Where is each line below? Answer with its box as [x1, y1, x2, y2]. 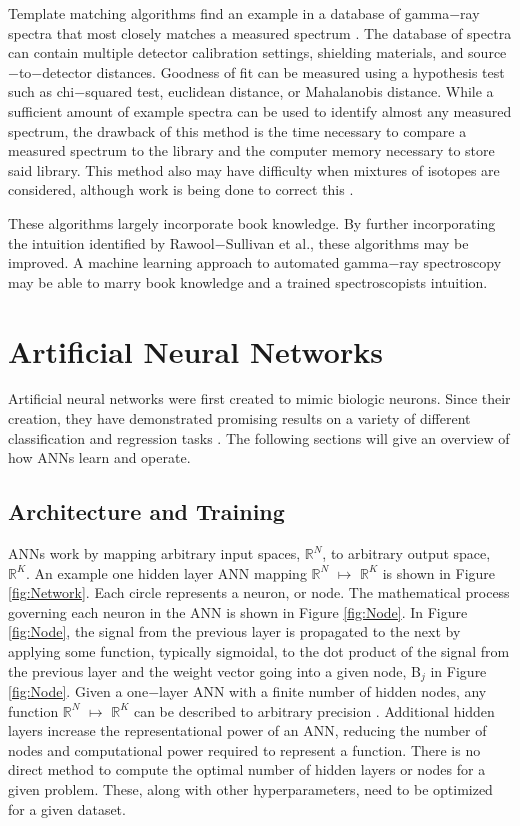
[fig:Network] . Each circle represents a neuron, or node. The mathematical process [8, 582, 510, 603]
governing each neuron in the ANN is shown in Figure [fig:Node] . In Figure [8, 601, 468, 622]
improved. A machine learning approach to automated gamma [8, 252, 389, 273]
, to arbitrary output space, [322, 543, 491, 564]
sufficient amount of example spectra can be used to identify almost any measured [8, 100, 512, 121]
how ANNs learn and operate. [8, 447, 191, 468]
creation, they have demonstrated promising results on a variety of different [8, 408, 471, 429]
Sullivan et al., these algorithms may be [225, 232, 469, 253]
